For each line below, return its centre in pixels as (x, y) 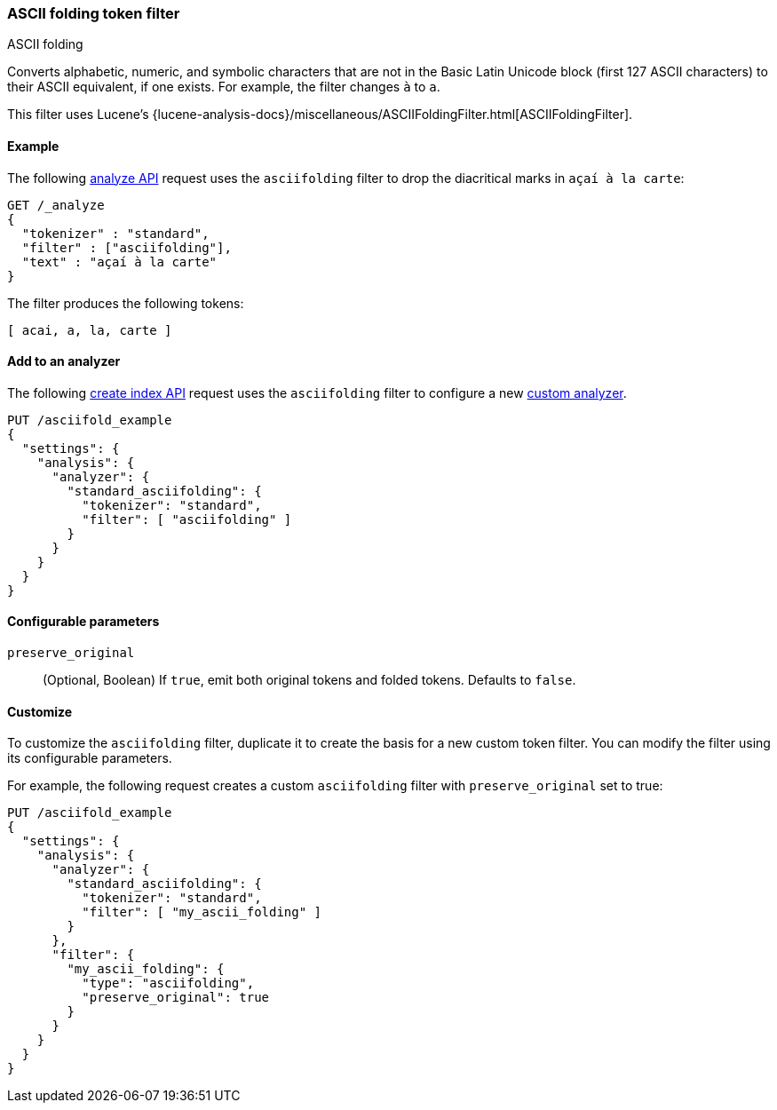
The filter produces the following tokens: (126, 303)
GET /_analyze (56, 205)
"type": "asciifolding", (168, 983)
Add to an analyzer (64, 361)
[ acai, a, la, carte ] (90, 330)
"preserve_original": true (176, 998)
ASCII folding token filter (94, 13)
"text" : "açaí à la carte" (119, 262)
